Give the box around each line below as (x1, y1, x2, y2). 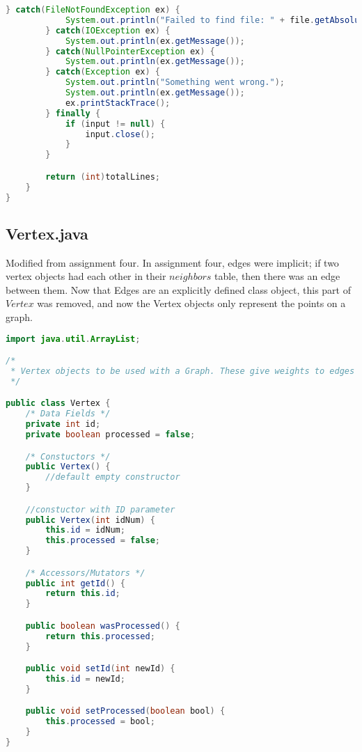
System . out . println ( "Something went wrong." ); (65, 77, 285, 88)
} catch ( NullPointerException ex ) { (45, 46, 215, 56)
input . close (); (85, 129, 155, 139)
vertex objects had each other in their (6, 269, 166, 283)
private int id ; (25, 419, 101, 430)
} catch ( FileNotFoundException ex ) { (6, 5, 180, 15)
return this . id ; (45, 588, 120, 599)
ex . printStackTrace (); (65, 97, 171, 108)
